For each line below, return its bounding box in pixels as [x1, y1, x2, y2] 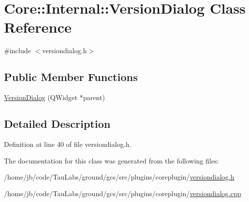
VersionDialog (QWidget [4, 92, 78, 102]
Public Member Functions [4, 69, 138, 84]
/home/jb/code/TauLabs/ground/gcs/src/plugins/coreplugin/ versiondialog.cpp [4, 188, 241, 198]
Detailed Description [4, 116, 111, 131]
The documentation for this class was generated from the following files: [4, 155, 219, 165]
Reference [4, 17, 72, 37]
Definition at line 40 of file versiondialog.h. [4, 139, 131, 149]
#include [4, 45, 31, 56]
